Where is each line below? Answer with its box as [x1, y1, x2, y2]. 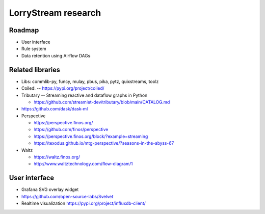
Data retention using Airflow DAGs [21, 53, 91, 58]
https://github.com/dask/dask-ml [21, 106, 88, 112]
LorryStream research [9, 7, 101, 18]
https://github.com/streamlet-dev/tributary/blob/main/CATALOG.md [33, 99, 170, 105]
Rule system [21, 46, 47, 52]
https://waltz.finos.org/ [33, 154, 80, 160]
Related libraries [9, 65, 60, 74]
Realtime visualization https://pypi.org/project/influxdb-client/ [21, 200, 146, 206]
